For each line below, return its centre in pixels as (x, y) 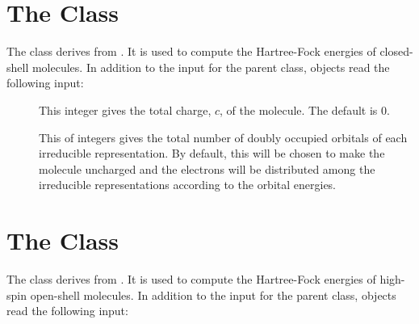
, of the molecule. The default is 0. (305, 109)
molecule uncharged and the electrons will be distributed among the (207, 168)
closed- (396, 51)
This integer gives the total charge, (125, 109)
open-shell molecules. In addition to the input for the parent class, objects (213, 295)
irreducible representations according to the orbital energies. (188, 185)
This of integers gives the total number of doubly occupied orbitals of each (223, 137)
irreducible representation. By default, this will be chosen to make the (212, 153)
